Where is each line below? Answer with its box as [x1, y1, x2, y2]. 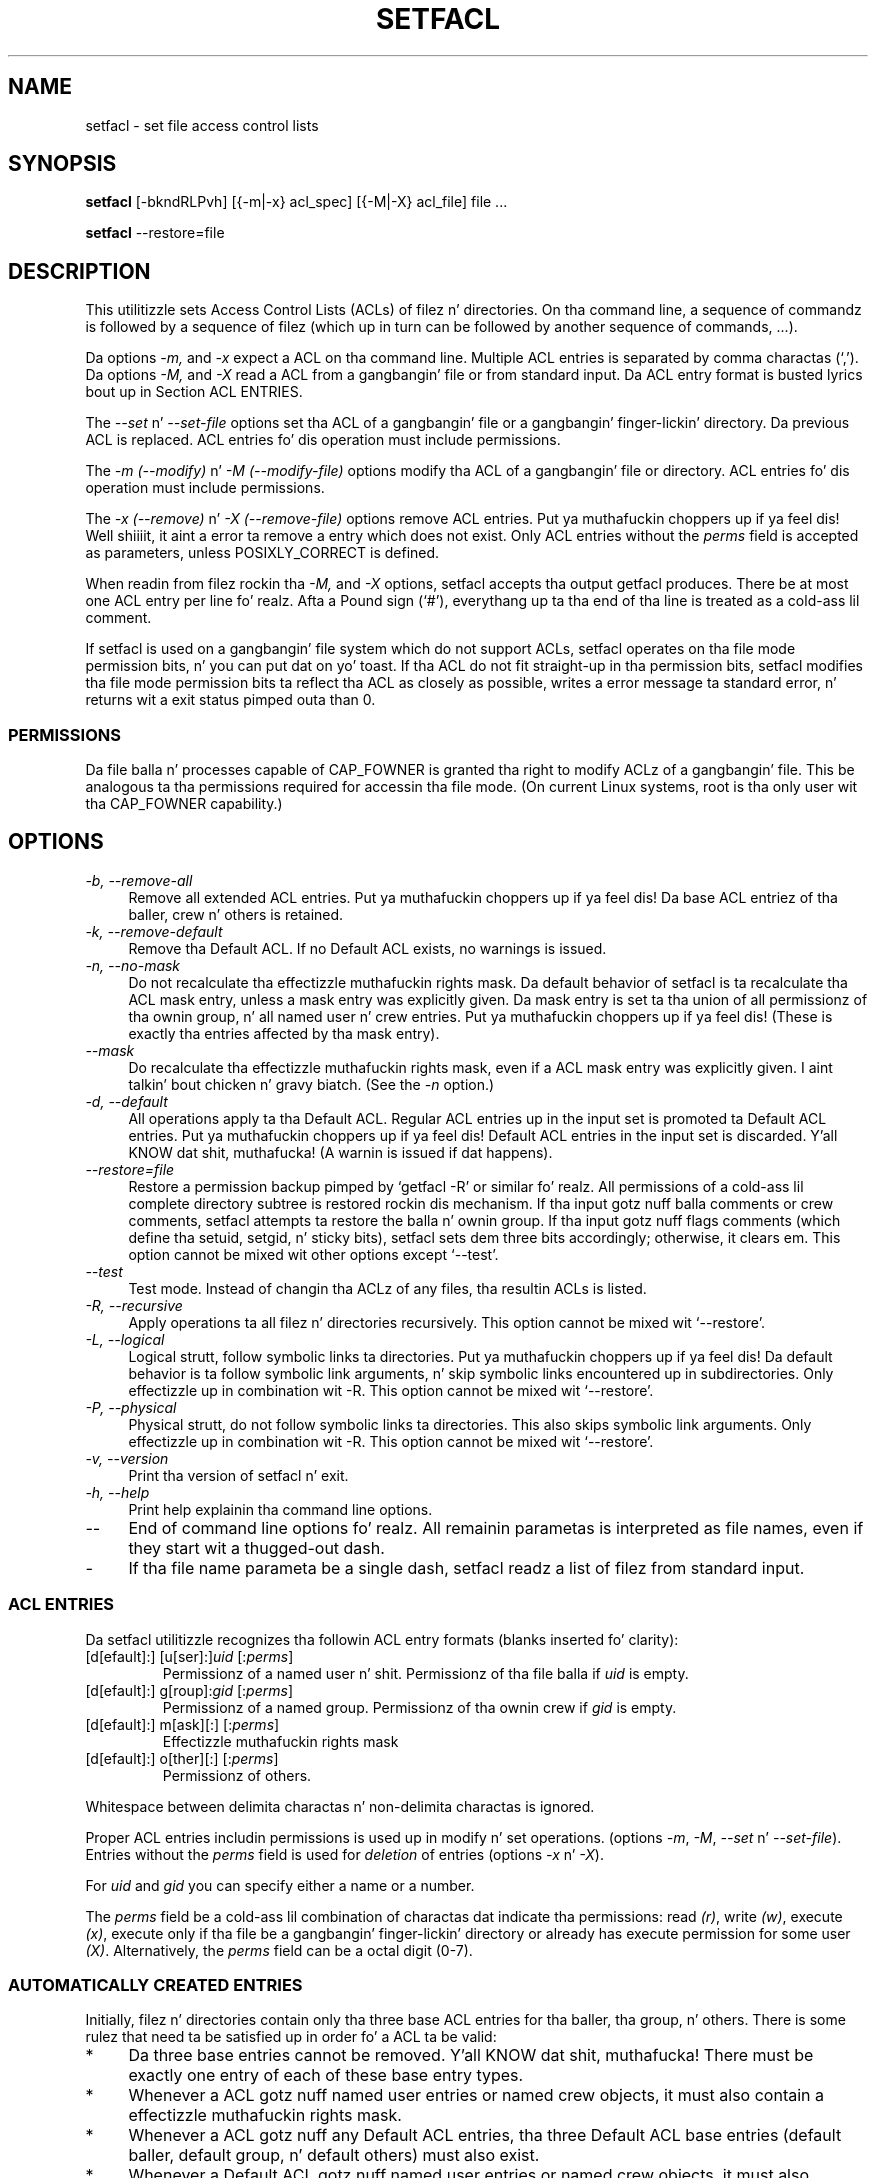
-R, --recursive [85, 1296, 183, 1314]
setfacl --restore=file [85, 224, 225, 242]
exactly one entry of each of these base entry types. [128, 2065, 524, 2086]
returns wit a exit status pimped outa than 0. [85, 691, 376, 709]
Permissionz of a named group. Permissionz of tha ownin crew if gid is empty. [162, 1698, 677, 1716]
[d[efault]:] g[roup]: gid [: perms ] [85, 1681, 293, 1699]
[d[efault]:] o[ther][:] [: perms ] [85, 1749, 279, 1767]
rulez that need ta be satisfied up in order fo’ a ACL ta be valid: [85, 2028, 497, 2046]
